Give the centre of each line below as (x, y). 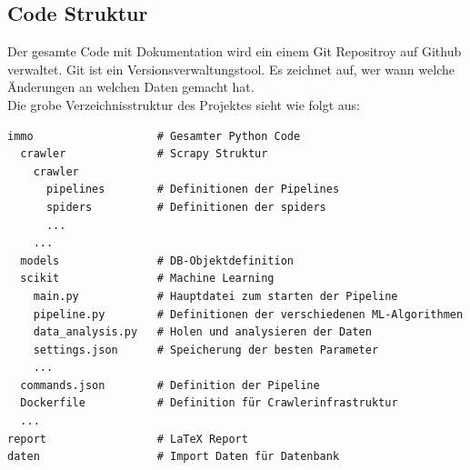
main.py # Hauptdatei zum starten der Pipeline (215, 296)
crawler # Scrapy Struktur (144, 154)
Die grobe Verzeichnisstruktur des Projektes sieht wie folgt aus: (184, 104)
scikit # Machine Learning (147, 279)
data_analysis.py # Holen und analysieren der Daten (202, 332)
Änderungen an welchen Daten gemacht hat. (131, 87)
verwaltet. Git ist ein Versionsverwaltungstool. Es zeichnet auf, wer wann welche (231, 69)
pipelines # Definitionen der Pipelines (193, 190)
